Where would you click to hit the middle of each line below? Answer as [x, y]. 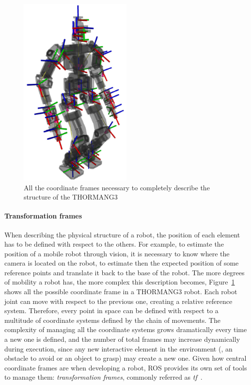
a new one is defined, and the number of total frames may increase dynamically [122, 339]
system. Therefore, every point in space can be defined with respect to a [111, 310]
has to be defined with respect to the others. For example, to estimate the [114, 244]
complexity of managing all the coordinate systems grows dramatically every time [126, 329]
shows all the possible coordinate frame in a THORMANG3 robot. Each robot [121, 292]
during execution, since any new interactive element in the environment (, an [118, 348]
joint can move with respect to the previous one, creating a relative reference [118, 301]
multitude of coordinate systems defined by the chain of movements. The [112, 320]
